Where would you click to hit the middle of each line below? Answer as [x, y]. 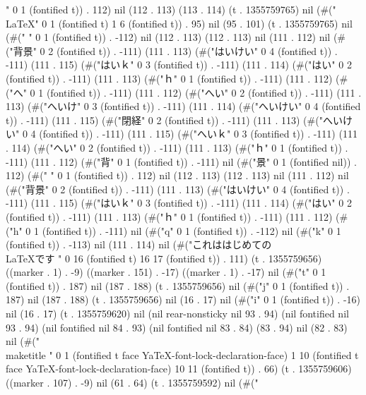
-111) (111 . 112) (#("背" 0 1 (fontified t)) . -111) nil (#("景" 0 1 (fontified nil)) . [181, 161]
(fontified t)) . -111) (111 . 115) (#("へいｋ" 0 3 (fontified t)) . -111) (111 [198, 134]
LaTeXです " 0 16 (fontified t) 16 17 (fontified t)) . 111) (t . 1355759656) [164, 258]
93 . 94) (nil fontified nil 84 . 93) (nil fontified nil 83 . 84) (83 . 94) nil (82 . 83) [177, 327]
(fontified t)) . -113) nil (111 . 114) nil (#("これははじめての [139, 244]
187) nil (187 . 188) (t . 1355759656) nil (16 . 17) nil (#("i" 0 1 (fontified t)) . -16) [183, 299]
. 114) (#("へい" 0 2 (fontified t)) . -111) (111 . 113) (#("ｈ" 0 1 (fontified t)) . [177, 147]
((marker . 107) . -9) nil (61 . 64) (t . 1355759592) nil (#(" [132, 383]
